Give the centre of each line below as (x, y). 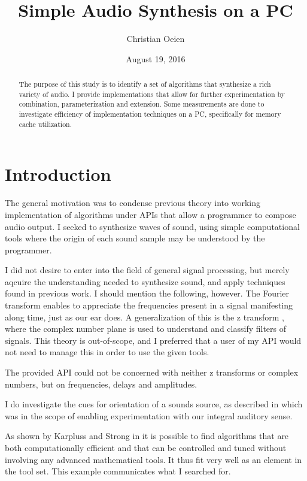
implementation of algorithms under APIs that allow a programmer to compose (151, 214)
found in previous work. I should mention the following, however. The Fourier (147, 293)
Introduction (58, 174)
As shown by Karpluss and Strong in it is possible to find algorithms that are (147, 436)
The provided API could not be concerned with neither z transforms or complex (152, 372)
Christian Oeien (156, 39)
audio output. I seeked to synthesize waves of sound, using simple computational (152, 226)
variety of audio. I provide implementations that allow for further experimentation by (152, 94)
